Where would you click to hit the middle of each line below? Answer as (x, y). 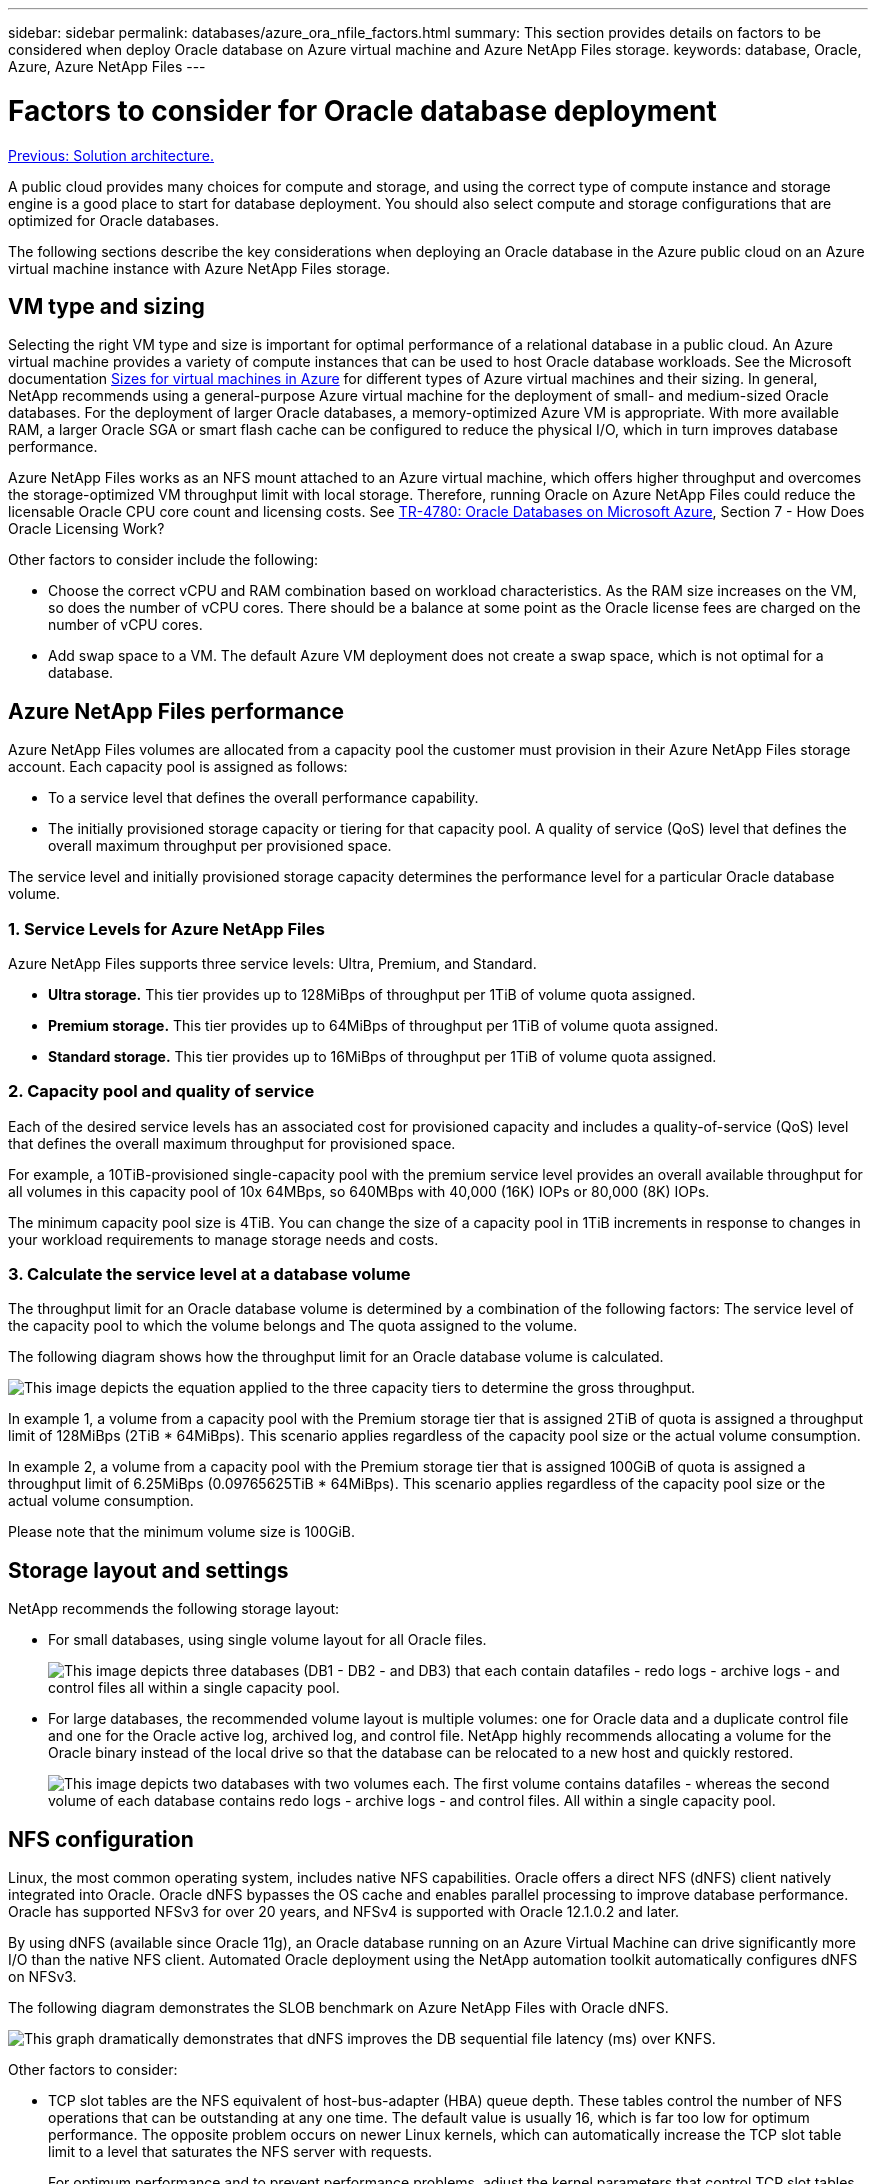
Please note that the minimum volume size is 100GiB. (181, 1532)
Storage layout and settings (148, 1570)
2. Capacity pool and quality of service (161, 1091)
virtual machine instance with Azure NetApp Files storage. (199, 268)
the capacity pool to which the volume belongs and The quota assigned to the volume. (293, 1326)
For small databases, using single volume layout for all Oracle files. (267, 1640)
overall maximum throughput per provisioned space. (220, 846)
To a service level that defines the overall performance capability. (263, 798)
